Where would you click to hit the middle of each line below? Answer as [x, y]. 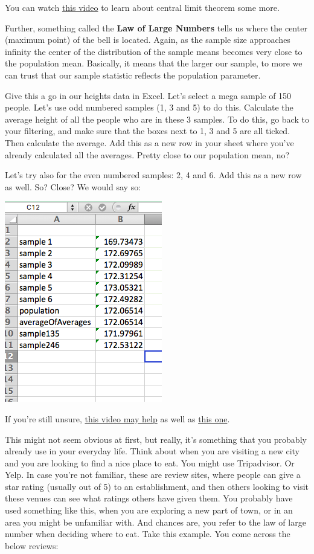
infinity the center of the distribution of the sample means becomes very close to [154, 51]
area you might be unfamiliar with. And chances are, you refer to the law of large [155, 522]
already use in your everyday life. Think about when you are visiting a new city [152, 451]
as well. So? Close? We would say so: [73, 186]
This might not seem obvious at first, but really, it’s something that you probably [156, 439]
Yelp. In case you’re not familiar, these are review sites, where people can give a [153, 475]
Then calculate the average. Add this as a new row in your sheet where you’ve [149, 142]
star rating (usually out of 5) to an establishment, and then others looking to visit [157, 486]
